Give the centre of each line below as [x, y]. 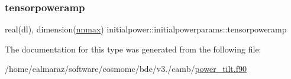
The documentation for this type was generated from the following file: [133, 49]
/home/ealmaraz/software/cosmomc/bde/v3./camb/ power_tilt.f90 [126, 69]
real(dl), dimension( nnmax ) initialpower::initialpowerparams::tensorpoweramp [146, 29]
